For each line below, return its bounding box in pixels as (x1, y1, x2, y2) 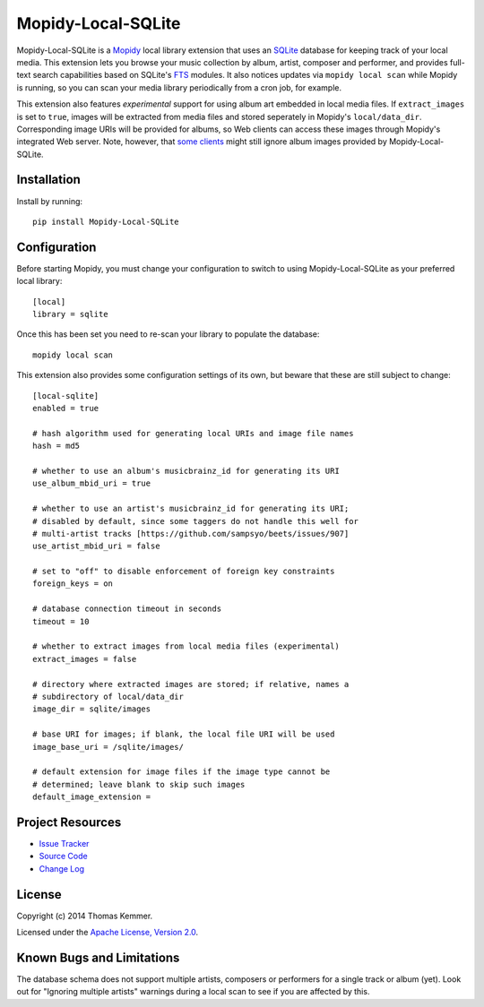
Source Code (39, 851, 89, 862)
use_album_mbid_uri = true (32, 478, 151, 488)
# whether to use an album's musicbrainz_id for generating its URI (32, 466, 340, 476)
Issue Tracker (39, 839, 90, 849)
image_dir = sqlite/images (32, 704, 151, 714)
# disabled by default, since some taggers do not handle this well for (32, 516, 359, 526)
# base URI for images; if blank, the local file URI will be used (32, 729, 335, 739)
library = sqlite (32, 309, 108, 320)
